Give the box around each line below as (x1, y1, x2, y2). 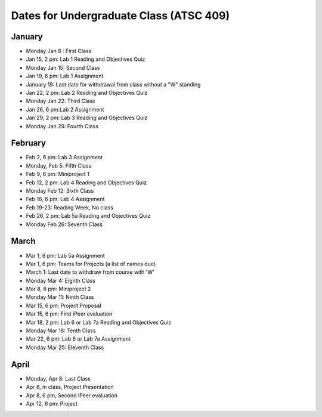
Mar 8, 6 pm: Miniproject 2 (26, 285, 91, 292)
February (11, 138, 46, 149)
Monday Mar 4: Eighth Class (26, 277, 95, 284)
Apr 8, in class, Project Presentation (26, 384, 114, 391)
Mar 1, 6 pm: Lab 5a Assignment (26, 252, 106, 259)
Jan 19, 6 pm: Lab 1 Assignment (26, 72, 104, 80)
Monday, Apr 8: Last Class (26, 375, 91, 382)
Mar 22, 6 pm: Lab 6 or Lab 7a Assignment (26, 335, 131, 342)
